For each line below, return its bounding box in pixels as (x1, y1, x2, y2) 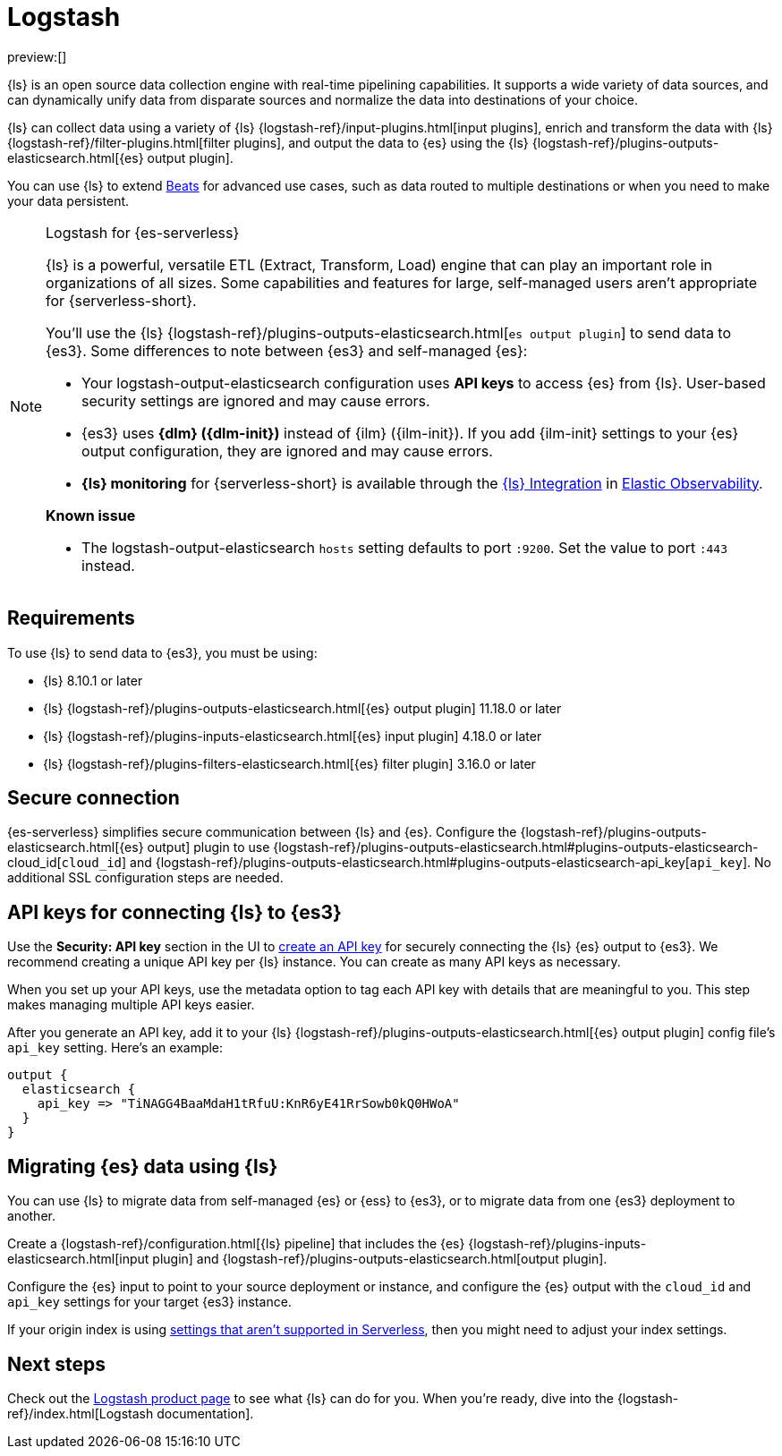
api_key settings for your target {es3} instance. (7, 1294, 292, 1310)
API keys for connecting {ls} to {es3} (7, 900, 342, 924)
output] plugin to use (147, 839, 270, 856)
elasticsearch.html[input (7, 1251, 149, 1267)
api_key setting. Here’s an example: (7, 1040, 224, 1056)
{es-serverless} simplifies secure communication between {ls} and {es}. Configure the (7, 824, 517, 840)
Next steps (7, 1352, 106, 1375)
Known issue (46, 506, 136, 524)
